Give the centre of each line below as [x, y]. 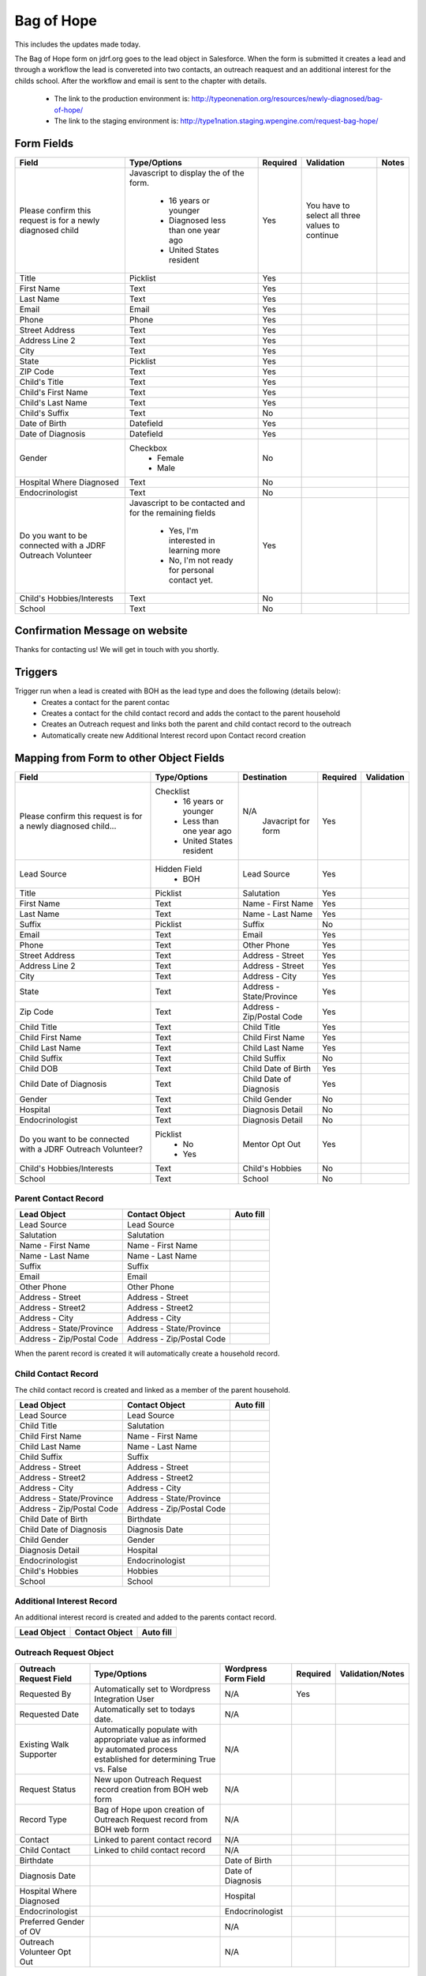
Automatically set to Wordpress [152, 1689]
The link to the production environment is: [122, 99]
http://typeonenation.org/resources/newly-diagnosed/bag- [287, 99]
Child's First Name [54, 392]
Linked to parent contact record [153, 1839]
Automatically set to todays [145, 1709]
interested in [192, 540]
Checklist [172, 791]
